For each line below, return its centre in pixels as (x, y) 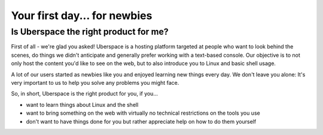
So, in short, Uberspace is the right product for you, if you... (85, 94)
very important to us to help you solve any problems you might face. (95, 82)
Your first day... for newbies (82, 16)
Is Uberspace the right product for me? (90, 32)
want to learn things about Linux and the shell (82, 105)
